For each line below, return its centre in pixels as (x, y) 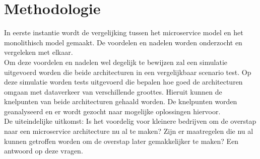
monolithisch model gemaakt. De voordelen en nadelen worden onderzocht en (123, 42)
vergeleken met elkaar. (39, 52)
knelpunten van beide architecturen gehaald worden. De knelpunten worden (121, 101)
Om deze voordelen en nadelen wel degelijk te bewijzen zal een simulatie (116, 62)
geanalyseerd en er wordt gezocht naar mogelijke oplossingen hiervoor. (112, 111)
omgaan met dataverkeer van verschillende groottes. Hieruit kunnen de (113, 91)
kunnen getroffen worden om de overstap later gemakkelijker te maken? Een (121, 141)
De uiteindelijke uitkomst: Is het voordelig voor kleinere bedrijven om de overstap (130, 121)
